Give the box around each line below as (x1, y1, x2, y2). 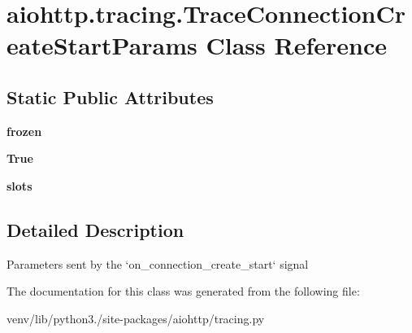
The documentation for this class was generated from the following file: (7, 283, 360, 300)
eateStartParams (7, 28, 197, 62)
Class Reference (206, 28, 387, 62)
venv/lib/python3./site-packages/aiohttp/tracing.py (7, 309, 265, 326)
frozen (7, 122, 42, 139)
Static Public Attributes (7, 84, 214, 109)
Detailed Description (7, 217, 184, 242)
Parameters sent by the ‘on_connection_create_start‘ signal (7, 255, 309, 272)
